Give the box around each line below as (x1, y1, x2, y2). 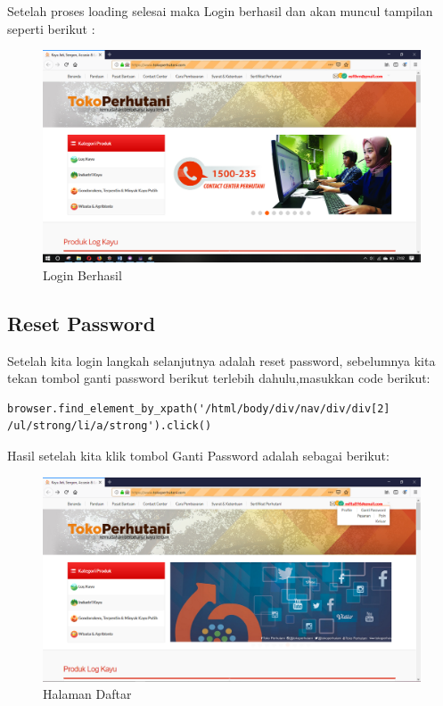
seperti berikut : (7, 19, 95, 37)
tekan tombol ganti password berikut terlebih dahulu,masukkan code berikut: (7, 369, 431, 387)
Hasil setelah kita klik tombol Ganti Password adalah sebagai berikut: (7, 446, 390, 465)
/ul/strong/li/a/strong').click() (7, 419, 212, 433)
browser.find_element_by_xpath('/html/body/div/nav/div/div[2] (7, 402, 390, 415)
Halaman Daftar (43, 685, 132, 703)
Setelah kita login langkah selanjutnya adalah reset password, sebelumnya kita (7, 351, 436, 370)
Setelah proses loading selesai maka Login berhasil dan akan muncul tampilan (7, 2, 433, 20)
